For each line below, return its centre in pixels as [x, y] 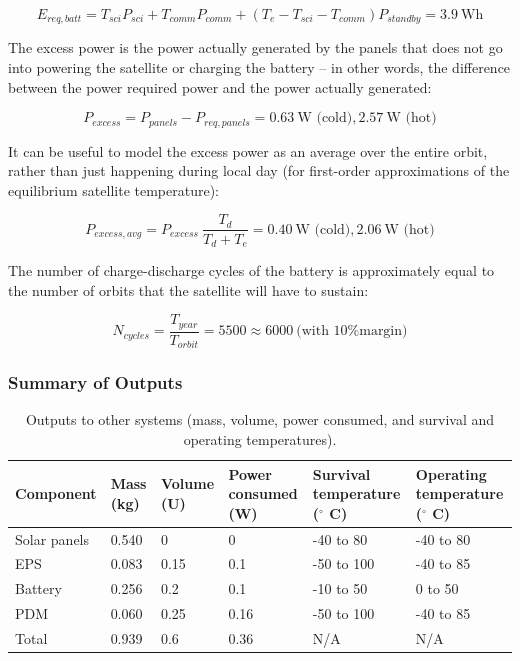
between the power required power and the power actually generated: [220, 86]
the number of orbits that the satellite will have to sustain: [188, 289]
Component [56, 493]
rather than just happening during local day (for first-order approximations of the [259, 170]
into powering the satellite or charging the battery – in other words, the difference [259, 67]
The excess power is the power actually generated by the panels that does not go [255, 47]
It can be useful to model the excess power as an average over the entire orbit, [248, 150]
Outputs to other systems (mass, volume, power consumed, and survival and [260, 419]
